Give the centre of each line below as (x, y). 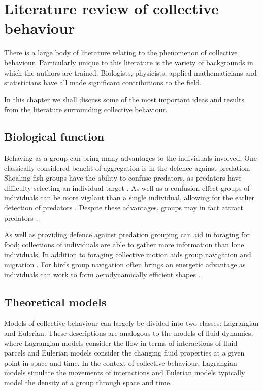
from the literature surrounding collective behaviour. (86, 109)
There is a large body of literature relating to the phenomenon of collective (121, 52)
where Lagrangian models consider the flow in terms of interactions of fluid (121, 343)
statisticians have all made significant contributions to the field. (103, 82)
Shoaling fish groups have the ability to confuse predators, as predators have (123, 178)
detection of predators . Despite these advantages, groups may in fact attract (124, 208)
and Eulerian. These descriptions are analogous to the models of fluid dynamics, (129, 333)
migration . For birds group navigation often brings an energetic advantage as (125, 264)
